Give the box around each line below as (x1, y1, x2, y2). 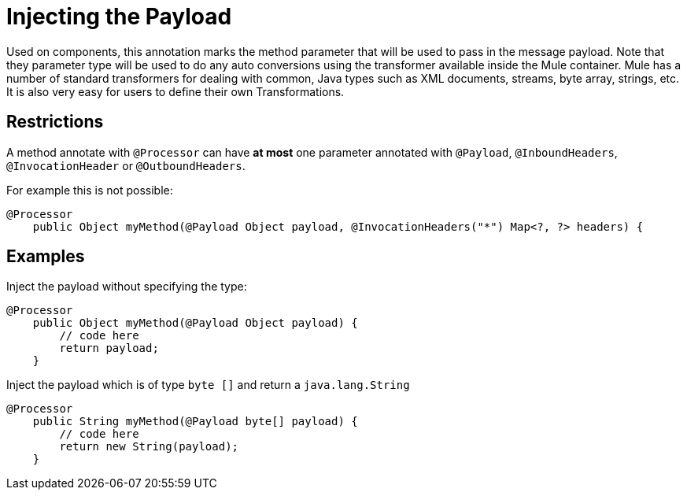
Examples (6, 246, 85, 267)
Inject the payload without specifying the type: (6, 279, 247, 294)
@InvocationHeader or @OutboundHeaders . (6, 158, 246, 172)
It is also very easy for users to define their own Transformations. (6, 84, 345, 98)
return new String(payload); (59, 440, 239, 453)
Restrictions (6, 112, 104, 132)
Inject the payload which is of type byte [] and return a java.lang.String (6, 378, 410, 392)
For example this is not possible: (6, 183, 173, 197)
